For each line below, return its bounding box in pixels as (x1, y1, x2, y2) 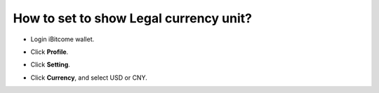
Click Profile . (30, 48, 69, 56)
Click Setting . (30, 60, 70, 69)
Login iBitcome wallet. (30, 35, 95, 43)
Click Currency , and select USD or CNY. (30, 73, 147, 82)
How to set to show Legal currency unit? (13, 10, 253, 26)
